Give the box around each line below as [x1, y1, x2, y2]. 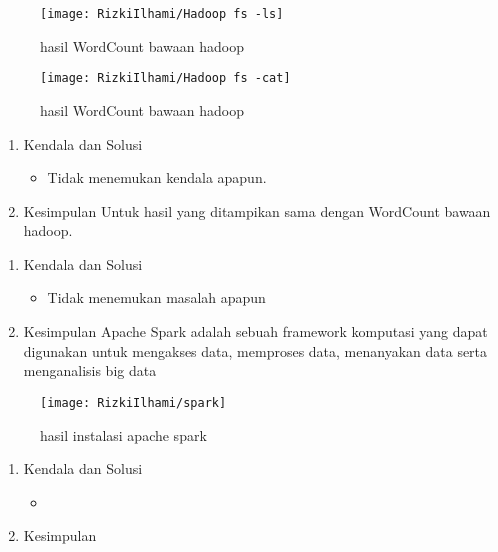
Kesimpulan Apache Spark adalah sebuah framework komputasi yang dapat [23, 321, 488, 342]
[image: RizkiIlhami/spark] [40, 395, 227, 410]
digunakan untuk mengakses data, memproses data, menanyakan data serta [23, 340, 488, 361]
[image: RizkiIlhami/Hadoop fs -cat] [40, 71, 291, 86]
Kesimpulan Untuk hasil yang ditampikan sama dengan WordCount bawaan [23, 200, 491, 221]
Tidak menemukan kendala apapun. [47, 167, 267, 188]
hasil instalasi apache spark [40, 424, 207, 445]
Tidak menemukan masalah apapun [47, 287, 266, 308]
